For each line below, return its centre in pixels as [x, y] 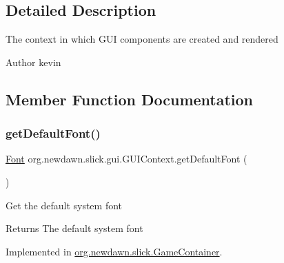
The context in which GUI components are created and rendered [142, 39]
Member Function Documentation [130, 99]
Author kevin [33, 62]
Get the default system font [64, 205]
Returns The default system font [74, 228]
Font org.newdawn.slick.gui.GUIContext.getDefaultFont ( [126, 159]
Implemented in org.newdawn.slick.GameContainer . [114, 251]
